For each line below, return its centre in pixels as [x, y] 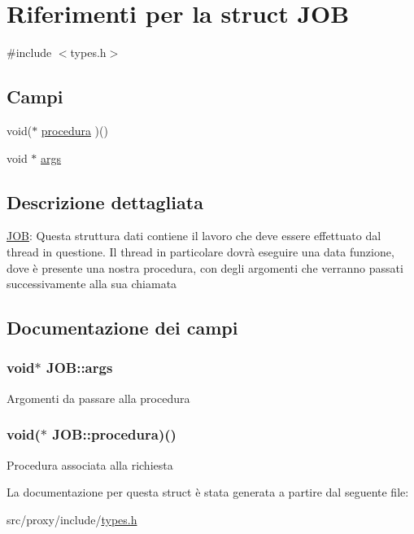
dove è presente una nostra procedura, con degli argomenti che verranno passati [205, 267]
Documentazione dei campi [122, 328]
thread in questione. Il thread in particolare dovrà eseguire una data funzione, [200, 251]
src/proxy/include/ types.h [72, 519]
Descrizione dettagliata [105, 201]
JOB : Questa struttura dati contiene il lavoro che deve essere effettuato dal [194, 236]
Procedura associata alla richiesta [90, 464]
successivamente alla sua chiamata [92, 284]
